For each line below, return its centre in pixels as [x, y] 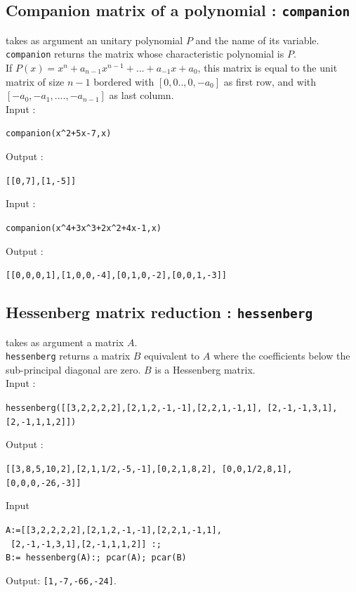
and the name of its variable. [257, 40]
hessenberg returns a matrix [68, 356]
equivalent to [172, 356]
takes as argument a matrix [65, 342]
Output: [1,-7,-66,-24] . [61, 580]
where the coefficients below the [282, 356]
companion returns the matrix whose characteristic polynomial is [145, 54]
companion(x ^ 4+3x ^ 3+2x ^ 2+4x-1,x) [84, 228]
